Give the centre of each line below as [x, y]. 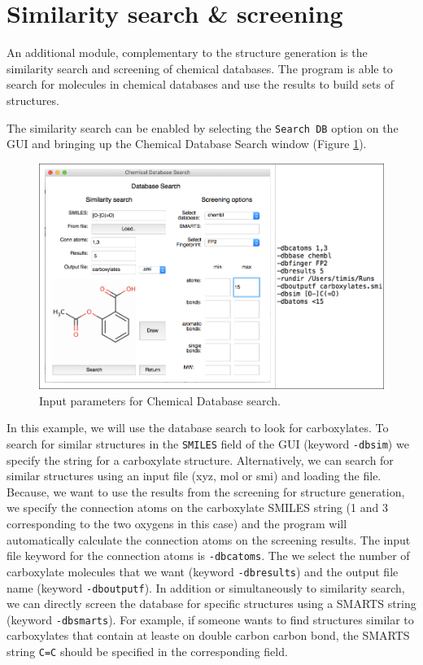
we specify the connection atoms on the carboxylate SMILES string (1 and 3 [197, 507]
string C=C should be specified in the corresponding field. [147, 651]
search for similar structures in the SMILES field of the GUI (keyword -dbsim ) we [208, 443]
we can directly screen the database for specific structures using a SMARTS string [211, 604]
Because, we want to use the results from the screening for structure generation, [206, 491]
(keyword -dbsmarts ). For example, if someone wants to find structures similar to [210, 619]
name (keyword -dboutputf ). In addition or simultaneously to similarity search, [206, 587]
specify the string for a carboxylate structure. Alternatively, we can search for [200, 459]
